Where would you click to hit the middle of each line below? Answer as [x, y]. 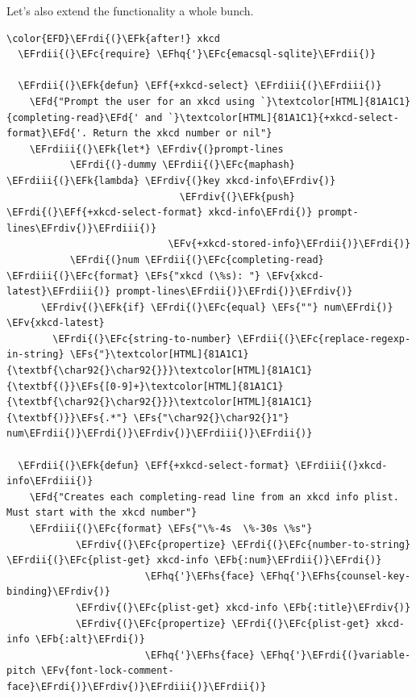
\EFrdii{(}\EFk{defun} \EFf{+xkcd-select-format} [154, 465]
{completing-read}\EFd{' [73, 117]
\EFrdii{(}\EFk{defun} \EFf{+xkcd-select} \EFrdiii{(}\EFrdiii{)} [200, 86]
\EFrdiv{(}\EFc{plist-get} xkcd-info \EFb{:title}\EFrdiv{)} [243, 607]
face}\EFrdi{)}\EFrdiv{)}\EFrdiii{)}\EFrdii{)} [137, 686]
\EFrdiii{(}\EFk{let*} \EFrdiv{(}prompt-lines [156, 149]
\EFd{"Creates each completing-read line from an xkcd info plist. [214, 497]
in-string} [35, 355]
